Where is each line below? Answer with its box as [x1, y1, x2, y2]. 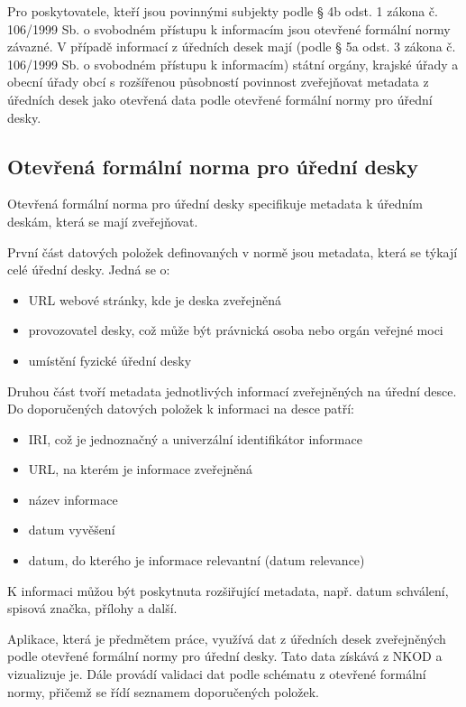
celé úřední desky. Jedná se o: [7, 260, 170, 279]
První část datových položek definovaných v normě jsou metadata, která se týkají [7, 242, 458, 261]
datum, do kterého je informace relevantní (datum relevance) [28, 551, 365, 570]
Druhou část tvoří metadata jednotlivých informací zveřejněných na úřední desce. [7, 381, 457, 400]
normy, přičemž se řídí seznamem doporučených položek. [7, 682, 320, 701]
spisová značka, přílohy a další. [7, 599, 178, 618]
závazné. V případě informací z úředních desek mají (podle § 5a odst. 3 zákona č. [7, 37, 456, 56]
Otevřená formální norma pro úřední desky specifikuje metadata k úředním [7, 194, 423, 213]
